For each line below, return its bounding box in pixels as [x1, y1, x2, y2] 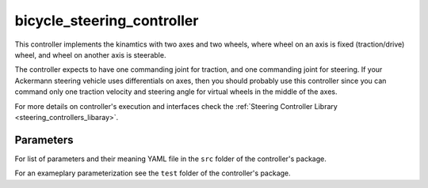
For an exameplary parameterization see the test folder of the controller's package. [14, 168, 291, 178]
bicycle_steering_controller [14, 12, 199, 29]
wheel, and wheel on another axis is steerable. [14, 50, 166, 59]
